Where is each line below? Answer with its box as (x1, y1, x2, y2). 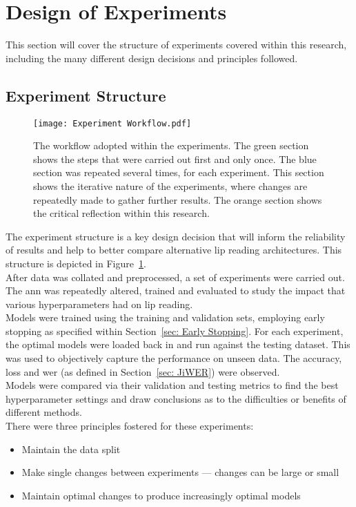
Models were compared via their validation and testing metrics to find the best (6, 378, 339, 392)
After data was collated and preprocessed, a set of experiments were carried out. (6, 269, 345, 284)
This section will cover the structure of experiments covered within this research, (6, 37, 347, 52)
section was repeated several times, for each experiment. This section (33, 165, 324, 180)
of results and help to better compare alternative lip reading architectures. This (6, 242, 342, 257)
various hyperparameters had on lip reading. (6, 296, 193, 311)
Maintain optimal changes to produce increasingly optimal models (21, 488, 301, 502)
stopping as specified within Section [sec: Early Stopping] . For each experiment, (6, 323, 344, 338)
